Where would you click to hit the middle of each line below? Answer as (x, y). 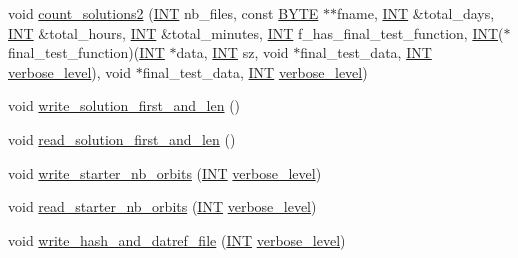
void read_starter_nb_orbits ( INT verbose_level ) (162, 206)
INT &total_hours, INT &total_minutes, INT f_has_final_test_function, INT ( (256, 32)
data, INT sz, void (232, 52)
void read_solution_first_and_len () (122, 138)
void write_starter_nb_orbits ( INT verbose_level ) (165, 172)
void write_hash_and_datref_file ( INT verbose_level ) (177, 239)
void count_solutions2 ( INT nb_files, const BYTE (163, 13)
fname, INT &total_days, (415, 13)
